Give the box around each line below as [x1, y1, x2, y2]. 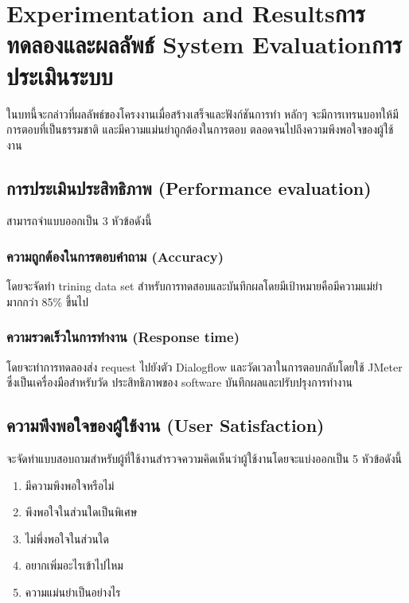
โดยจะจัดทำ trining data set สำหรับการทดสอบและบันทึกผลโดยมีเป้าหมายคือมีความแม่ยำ [6, 278, 383, 294]
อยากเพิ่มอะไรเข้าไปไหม [25, 557, 123, 574]
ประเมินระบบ [6, 59, 113, 91]
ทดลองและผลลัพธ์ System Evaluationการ [6, 28, 402, 60]
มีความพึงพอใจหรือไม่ [25, 477, 115, 493]
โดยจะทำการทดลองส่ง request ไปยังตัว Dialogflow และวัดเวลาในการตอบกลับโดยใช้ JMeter [6, 358, 403, 375]
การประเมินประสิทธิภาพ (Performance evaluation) [6, 175, 372, 200]
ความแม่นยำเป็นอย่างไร [25, 584, 121, 601]
